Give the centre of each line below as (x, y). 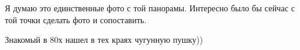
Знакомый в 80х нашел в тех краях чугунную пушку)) (104, 40)
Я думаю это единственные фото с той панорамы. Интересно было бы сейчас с (150, 8)
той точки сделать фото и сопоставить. (76, 19)
